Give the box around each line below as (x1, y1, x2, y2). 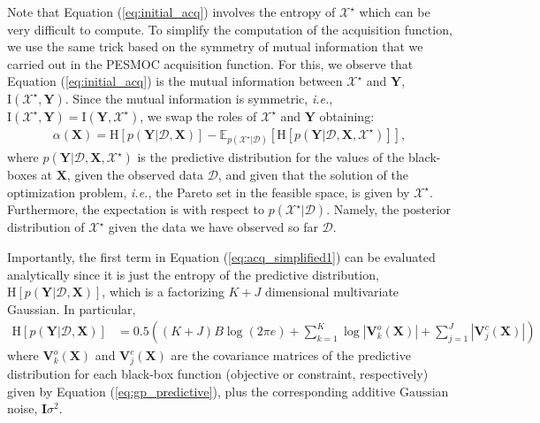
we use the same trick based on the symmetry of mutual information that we (7, 37, 423, 56)
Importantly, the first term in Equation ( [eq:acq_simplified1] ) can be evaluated (7, 247, 436, 265)
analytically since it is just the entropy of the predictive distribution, (7, 265, 379, 283)
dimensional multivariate (265, 282, 399, 301)
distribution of (7, 218, 85, 236)
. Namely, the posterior (326, 200, 452, 219)
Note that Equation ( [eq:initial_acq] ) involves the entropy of (7, 3, 336, 20)
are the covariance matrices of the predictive (171, 346, 411, 365)
